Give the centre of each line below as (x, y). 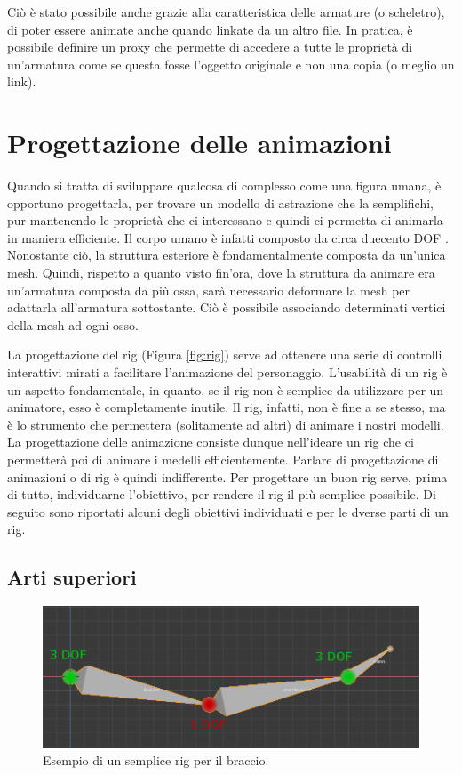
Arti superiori (72, 577)
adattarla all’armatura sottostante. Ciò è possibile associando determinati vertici (227, 307)
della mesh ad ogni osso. (73, 324)
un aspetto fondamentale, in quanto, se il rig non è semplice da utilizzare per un (226, 389)
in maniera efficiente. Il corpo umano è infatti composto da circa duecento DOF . (228, 237)
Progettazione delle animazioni (199, 143)
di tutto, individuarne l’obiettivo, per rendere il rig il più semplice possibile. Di (222, 494)
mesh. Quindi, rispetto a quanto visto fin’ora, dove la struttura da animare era (221, 273)
